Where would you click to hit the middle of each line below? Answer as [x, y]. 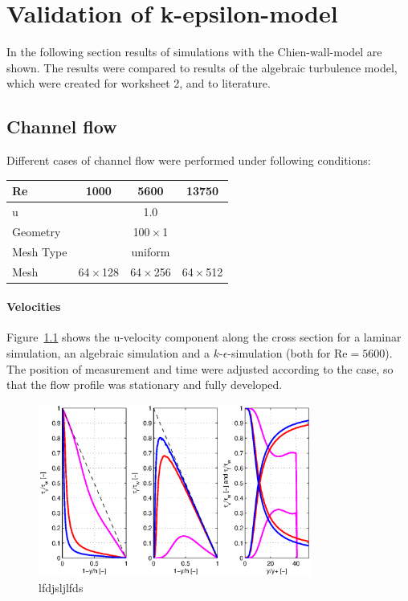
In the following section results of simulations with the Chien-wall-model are [194, 52]
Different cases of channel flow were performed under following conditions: [189, 160]
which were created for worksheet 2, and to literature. [139, 83]
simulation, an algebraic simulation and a [108, 353]
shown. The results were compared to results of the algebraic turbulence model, [202, 67]
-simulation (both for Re [288, 353]
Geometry [37, 231]
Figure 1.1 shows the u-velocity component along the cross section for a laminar [204, 337]
